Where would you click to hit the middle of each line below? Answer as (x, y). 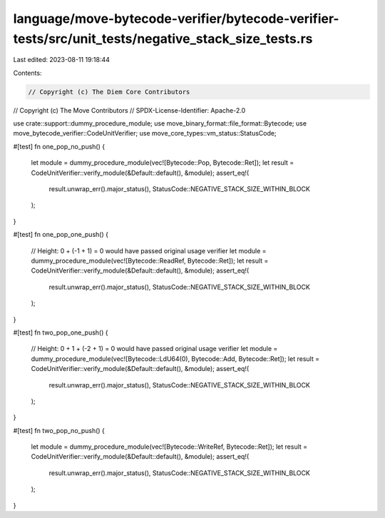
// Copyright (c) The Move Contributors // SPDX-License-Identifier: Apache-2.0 (129, 110)
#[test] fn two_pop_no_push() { (59, 430)
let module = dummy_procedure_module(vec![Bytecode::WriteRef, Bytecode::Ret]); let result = (169, 447)
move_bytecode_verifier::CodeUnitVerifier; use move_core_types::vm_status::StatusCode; (145, 133)
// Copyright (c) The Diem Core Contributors (109, 92)
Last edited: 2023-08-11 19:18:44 (62, 60)
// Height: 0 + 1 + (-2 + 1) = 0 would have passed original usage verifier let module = (154, 349)
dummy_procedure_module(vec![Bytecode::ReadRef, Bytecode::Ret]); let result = (150, 261)
